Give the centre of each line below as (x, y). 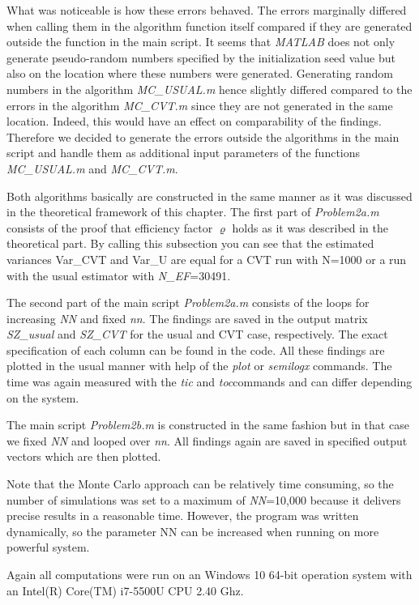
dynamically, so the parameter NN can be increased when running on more (193, 531)
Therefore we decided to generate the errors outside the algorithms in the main (203, 136)
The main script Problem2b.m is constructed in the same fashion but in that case (208, 425)
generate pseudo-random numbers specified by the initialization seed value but (201, 57)
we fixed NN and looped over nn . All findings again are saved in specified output (207, 440)
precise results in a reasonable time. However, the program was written (183, 516)
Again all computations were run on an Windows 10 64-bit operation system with (209, 574)
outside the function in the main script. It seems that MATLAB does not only (201, 42)
